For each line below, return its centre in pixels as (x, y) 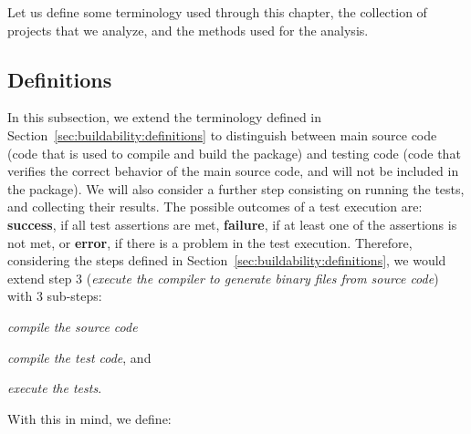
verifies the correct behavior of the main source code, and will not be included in (233, 171)
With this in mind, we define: (89, 418)
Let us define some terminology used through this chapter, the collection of (217, 12)
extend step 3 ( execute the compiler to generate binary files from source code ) (223, 278)
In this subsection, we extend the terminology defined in (165, 117)
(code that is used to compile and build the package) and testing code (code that (234, 153)
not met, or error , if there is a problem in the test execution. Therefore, (210, 242)
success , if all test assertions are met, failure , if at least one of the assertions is (232, 224)
